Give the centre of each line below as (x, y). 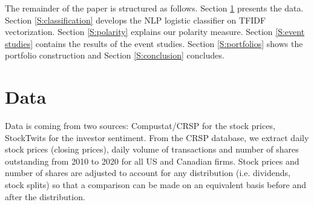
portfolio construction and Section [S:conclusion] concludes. (115, 55)
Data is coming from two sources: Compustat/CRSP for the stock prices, (140, 126)
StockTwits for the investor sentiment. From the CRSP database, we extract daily (157, 137)
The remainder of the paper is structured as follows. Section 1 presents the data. (154, 8)
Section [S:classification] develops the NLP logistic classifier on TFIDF (136, 20)
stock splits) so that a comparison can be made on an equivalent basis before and (155, 185)
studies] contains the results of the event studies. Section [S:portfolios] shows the (154, 43)
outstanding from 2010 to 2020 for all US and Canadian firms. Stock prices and (152, 161)
